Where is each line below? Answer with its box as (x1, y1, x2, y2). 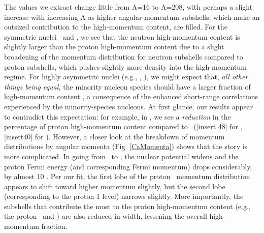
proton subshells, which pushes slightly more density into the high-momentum (4, 61, 247, 72)
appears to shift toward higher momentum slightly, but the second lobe (4, 181, 225, 191)
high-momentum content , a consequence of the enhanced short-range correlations (4, 91, 258, 102)
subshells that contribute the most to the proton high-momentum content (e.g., (4, 200, 251, 211)
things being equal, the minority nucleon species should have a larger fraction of (4, 81, 251, 92)
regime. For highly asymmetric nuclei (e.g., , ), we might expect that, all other (4, 71, 248, 82)
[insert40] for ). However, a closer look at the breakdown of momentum (4, 131, 225, 141)
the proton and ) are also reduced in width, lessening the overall (4, 211, 207, 221)
